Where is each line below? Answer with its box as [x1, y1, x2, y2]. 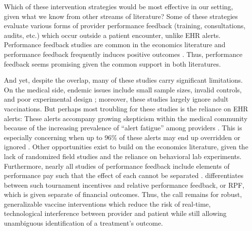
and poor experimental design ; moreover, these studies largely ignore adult [4, 94, 229, 104]
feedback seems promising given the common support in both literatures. [4, 58, 221, 69]
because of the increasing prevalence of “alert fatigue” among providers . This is [4, 123, 242, 133]
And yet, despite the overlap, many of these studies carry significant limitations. [4, 75, 243, 85]
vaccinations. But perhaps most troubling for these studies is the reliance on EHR [4, 103, 248, 113]
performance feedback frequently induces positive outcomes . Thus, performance [4, 49, 243, 59]
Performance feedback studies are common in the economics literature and [4, 39, 226, 50]
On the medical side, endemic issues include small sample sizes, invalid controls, [4, 84, 242, 94]
